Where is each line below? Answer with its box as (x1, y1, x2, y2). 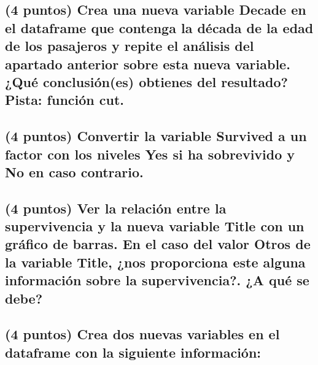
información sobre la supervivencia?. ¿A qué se (5, 271, 309, 290)
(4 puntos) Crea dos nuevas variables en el (5, 325, 280, 344)
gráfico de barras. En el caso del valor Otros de (5, 234, 311, 253)
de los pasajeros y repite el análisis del (5, 36, 254, 55)
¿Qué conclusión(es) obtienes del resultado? (5, 72, 288, 91)
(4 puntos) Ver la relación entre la (5, 198, 227, 217)
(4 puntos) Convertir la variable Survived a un (5, 126, 307, 145)
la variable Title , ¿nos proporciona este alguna (5, 252, 306, 271)
